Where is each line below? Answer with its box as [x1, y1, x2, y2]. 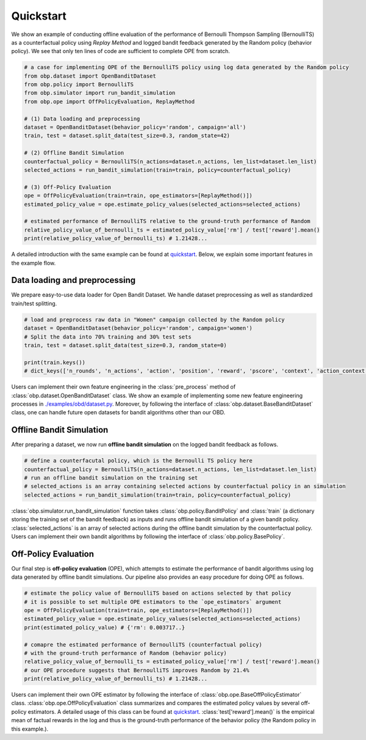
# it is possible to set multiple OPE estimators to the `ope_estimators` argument [24, 598, 282, 605]
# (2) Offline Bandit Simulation [24, 150, 124, 156]
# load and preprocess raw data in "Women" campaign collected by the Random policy [24, 316, 285, 323]
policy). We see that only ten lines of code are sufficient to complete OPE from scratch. [11, 48, 230, 55]
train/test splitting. [11, 299, 57, 307]
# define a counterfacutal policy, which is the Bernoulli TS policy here [24, 457, 253, 464]
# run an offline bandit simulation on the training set [24, 474, 198, 481]
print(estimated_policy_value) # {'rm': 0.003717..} [24, 624, 185, 631]
